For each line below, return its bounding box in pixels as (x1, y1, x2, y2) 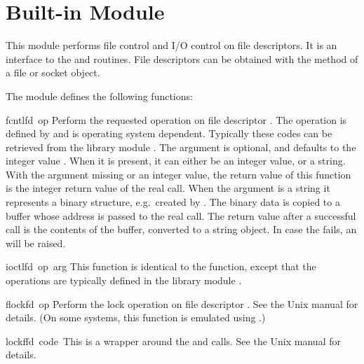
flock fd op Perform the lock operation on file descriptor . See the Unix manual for (6, 296, 358, 311)
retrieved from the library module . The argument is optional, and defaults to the (6, 139, 356, 154)
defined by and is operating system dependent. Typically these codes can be (6, 126, 332, 141)
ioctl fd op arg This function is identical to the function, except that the (6, 259, 316, 274)
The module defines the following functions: (6, 88, 193, 103)
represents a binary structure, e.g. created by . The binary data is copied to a (6, 195, 340, 209)
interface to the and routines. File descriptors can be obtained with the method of (6, 51, 358, 66)
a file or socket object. (6, 65, 100, 80)
